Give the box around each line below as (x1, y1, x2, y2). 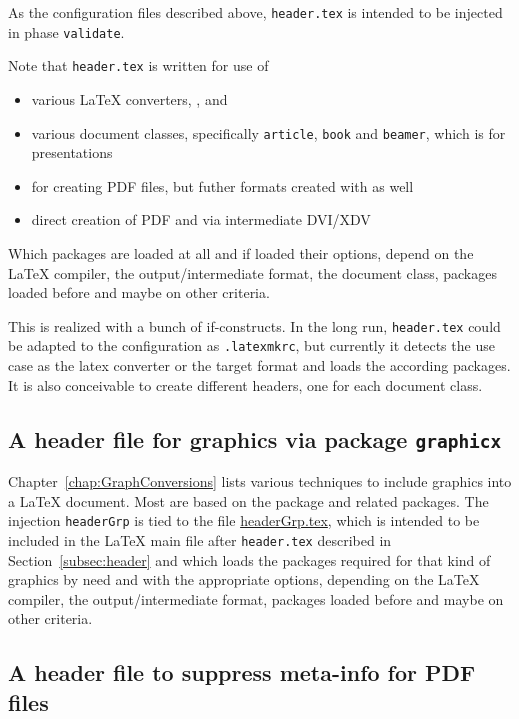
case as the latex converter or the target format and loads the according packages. (8, 355, 511, 376)
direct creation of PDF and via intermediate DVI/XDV (31, 209, 371, 230)
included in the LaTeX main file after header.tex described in (8, 529, 392, 550)
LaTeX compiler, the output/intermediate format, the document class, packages (8, 262, 497, 283)
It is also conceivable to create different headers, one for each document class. (8, 374, 483, 395)
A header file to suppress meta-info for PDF (8, 657, 476, 688)
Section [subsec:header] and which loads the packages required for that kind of (8, 549, 491, 570)
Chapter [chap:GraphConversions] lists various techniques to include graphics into (8, 471, 512, 492)
